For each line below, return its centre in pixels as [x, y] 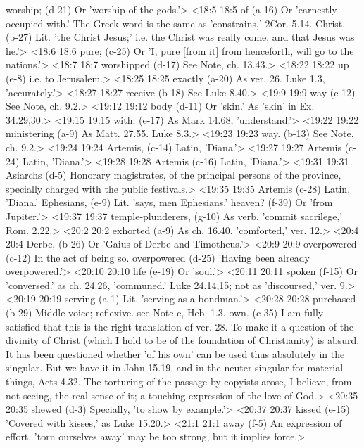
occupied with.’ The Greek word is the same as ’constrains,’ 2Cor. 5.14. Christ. [176, 23]
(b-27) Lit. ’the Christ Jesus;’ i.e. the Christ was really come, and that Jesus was [180, 37]
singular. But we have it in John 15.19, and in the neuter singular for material [175, 367]
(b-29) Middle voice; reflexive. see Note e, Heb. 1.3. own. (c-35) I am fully [165, 313]
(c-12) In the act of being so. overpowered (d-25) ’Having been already [158, 257]
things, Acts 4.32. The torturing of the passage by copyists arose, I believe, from [179, 382]
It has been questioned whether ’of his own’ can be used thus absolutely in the [175, 353]
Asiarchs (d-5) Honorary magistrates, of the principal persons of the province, [174, 175]
